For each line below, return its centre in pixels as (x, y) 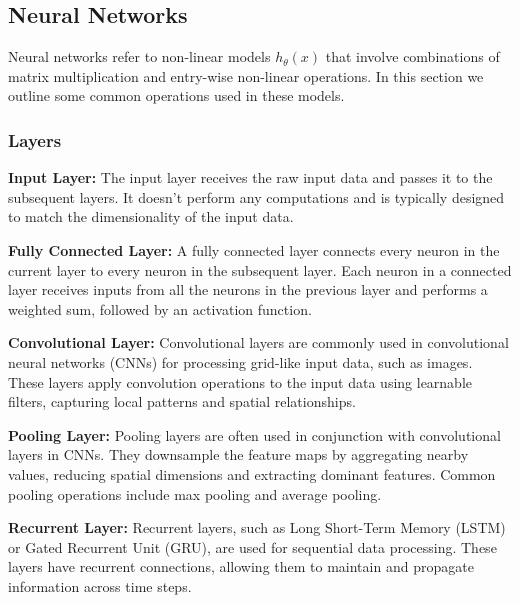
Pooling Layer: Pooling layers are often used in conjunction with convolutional (254, 434)
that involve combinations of (412, 56)
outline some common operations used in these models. (176, 95)
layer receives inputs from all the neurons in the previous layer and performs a (248, 289)
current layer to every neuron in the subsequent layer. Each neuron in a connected (260, 269)
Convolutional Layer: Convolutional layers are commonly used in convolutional (258, 342)
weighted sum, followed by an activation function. (160, 308)
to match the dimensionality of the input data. (151, 216)
